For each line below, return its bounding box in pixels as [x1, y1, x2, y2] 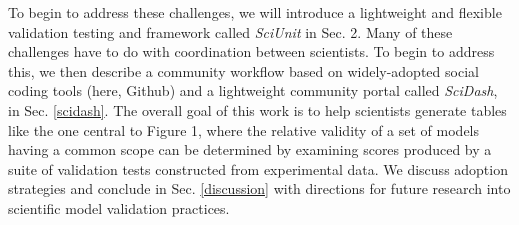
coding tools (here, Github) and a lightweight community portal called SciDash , [8, 80, 498, 101]
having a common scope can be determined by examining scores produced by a [8, 139, 492, 160]
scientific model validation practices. [8, 197, 230, 218]
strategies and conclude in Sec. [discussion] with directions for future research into [8, 178, 511, 199]
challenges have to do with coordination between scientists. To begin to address [8, 41, 495, 62]
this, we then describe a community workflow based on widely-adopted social [8, 60, 479, 81]
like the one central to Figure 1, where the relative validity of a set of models [8, 119, 480, 140]
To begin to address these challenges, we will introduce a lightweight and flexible [8, 2, 502, 22]
